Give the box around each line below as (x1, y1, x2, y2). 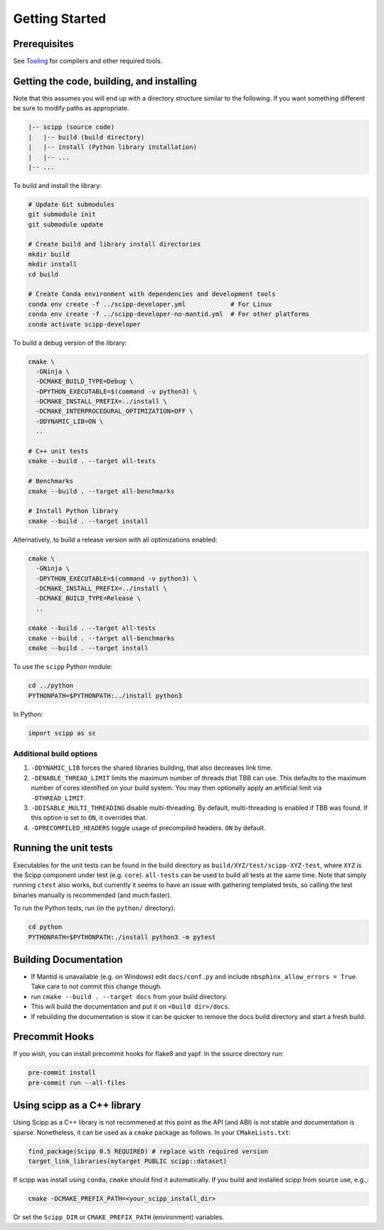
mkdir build (28, 250, 70, 258)
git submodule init (28, 210, 96, 219)
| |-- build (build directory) (28, 133, 145, 141)
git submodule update (28, 220, 104, 228)
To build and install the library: (13, 181, 102, 190)
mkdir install (28, 260, 78, 269)
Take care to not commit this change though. (31, 982, 163, 991)
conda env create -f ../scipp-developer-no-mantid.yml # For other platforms (28, 310, 309, 319)
